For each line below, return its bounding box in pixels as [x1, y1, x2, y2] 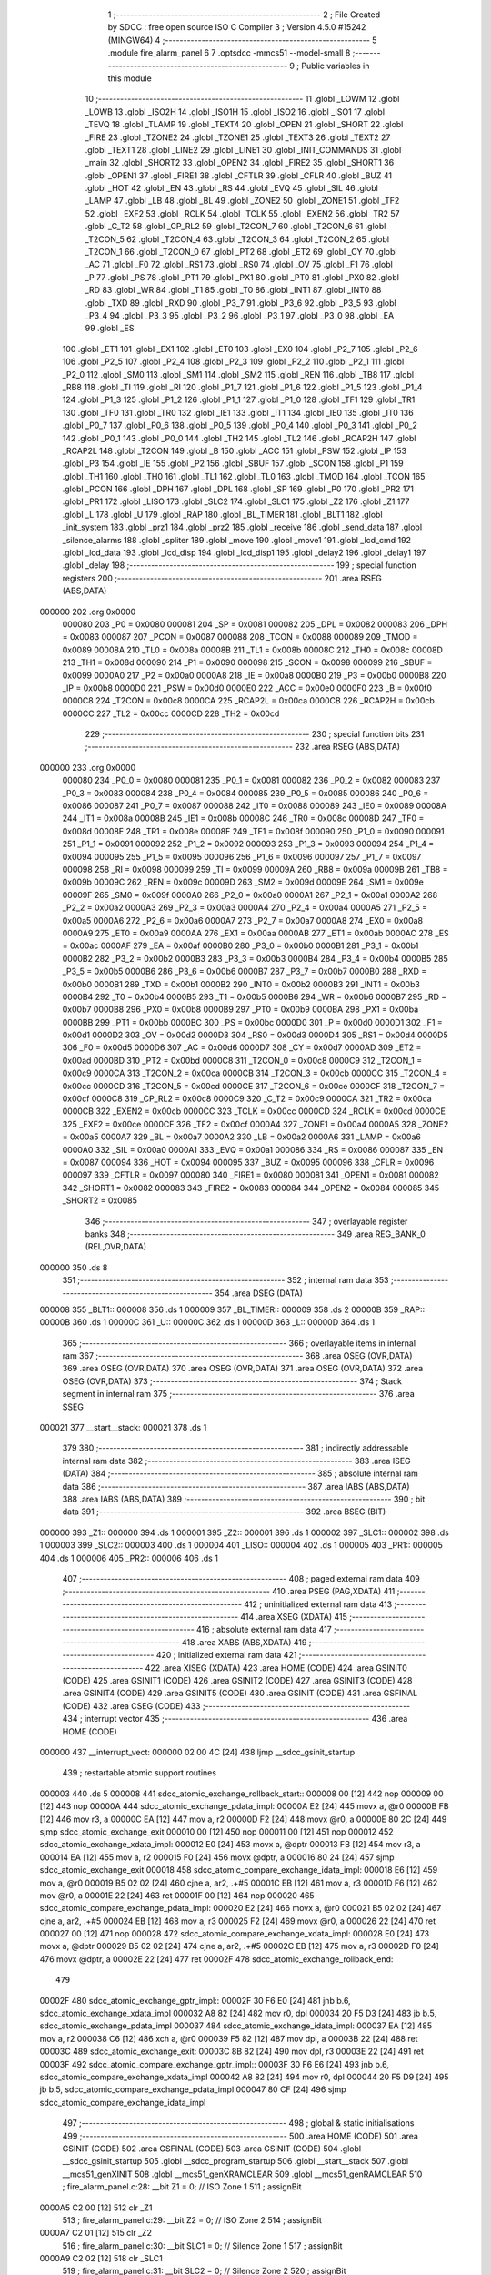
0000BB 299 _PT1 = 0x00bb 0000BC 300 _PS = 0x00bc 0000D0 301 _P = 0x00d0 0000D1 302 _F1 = [62, 1016, 443, 1027]
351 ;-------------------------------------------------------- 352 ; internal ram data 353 [62, 1275, 389, 1286]
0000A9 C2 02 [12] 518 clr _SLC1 [39, 2253, 164, 2264]
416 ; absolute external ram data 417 [195, 1624, 332, 1635]
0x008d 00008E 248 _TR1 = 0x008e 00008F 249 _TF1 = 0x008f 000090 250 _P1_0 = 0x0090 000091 [62, 825, 445, 836]
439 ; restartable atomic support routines [62, 1767, 217, 1778]
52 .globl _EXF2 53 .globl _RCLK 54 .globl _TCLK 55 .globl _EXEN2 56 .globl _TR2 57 [85, 207, 400, 218]
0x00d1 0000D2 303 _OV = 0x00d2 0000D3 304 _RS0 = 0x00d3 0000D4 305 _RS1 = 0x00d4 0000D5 [62, 1029, 449, 1041]
